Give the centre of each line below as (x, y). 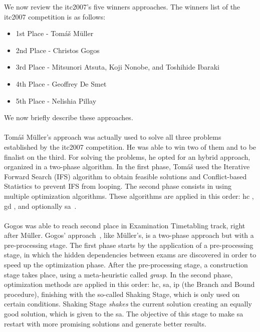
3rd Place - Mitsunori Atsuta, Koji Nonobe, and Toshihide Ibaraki (118, 67)
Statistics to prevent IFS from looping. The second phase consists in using (118, 186)
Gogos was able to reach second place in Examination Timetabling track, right (125, 225)
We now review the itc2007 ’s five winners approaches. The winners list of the (122, 7)
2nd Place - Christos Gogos (58, 50)
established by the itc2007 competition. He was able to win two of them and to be (130, 146)
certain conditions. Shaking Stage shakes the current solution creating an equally (128, 304)
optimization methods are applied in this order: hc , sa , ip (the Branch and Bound (129, 284)
